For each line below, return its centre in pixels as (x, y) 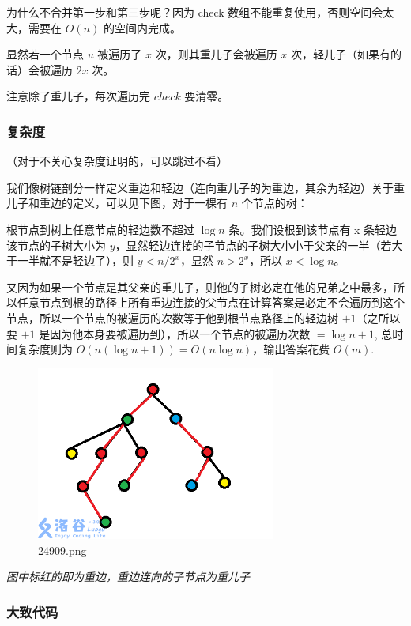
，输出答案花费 (291, 349)
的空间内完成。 (142, 27)
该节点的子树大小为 (56, 245)
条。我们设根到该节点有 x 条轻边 (313, 229)
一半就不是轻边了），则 (75, 260)
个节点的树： (275, 203)
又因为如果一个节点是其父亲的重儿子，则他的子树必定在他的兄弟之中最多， (200, 287)
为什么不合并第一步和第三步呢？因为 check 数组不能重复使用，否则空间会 (195, 12)
